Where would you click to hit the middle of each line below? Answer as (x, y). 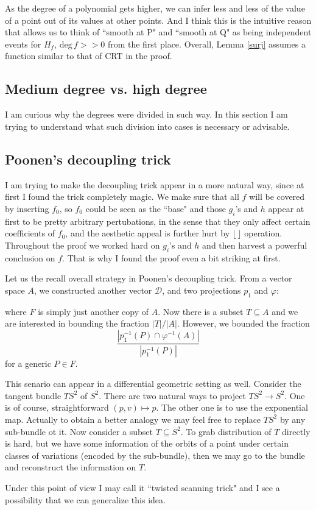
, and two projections (202, 290)
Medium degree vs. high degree (106, 89)
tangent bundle (33, 395)
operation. (263, 233)
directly (296, 431)
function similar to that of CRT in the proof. (89, 56)
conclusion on (30, 257)
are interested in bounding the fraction (77, 323)
